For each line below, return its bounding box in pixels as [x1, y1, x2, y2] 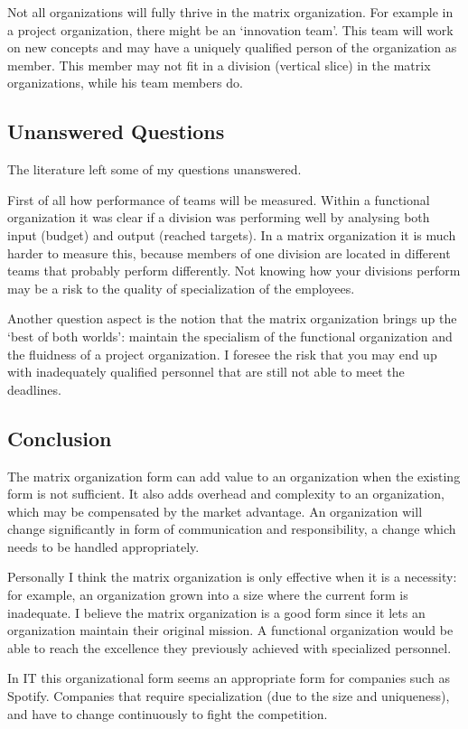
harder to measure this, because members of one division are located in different [7, 243, 451, 262]
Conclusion [7, 424, 112, 452]
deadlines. [7, 379, 61, 398]
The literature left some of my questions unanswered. [7, 160, 302, 179]
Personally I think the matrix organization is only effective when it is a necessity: [7, 567, 457, 586]
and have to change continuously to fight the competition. [7, 704, 328, 723]
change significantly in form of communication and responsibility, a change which [7, 519, 456, 538]
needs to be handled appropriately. [7, 537, 200, 556]
